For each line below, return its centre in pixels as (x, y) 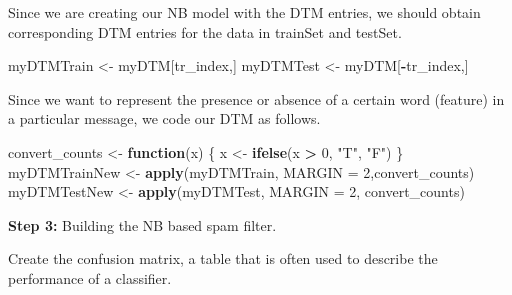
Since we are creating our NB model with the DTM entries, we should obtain (244, 12)
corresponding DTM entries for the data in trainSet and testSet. (205, 31)
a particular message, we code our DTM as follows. (164, 118)
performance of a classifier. (90, 277)
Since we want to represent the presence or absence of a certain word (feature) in (256, 98)
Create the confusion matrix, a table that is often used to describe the (223, 258)
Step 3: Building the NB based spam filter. (142, 224)
